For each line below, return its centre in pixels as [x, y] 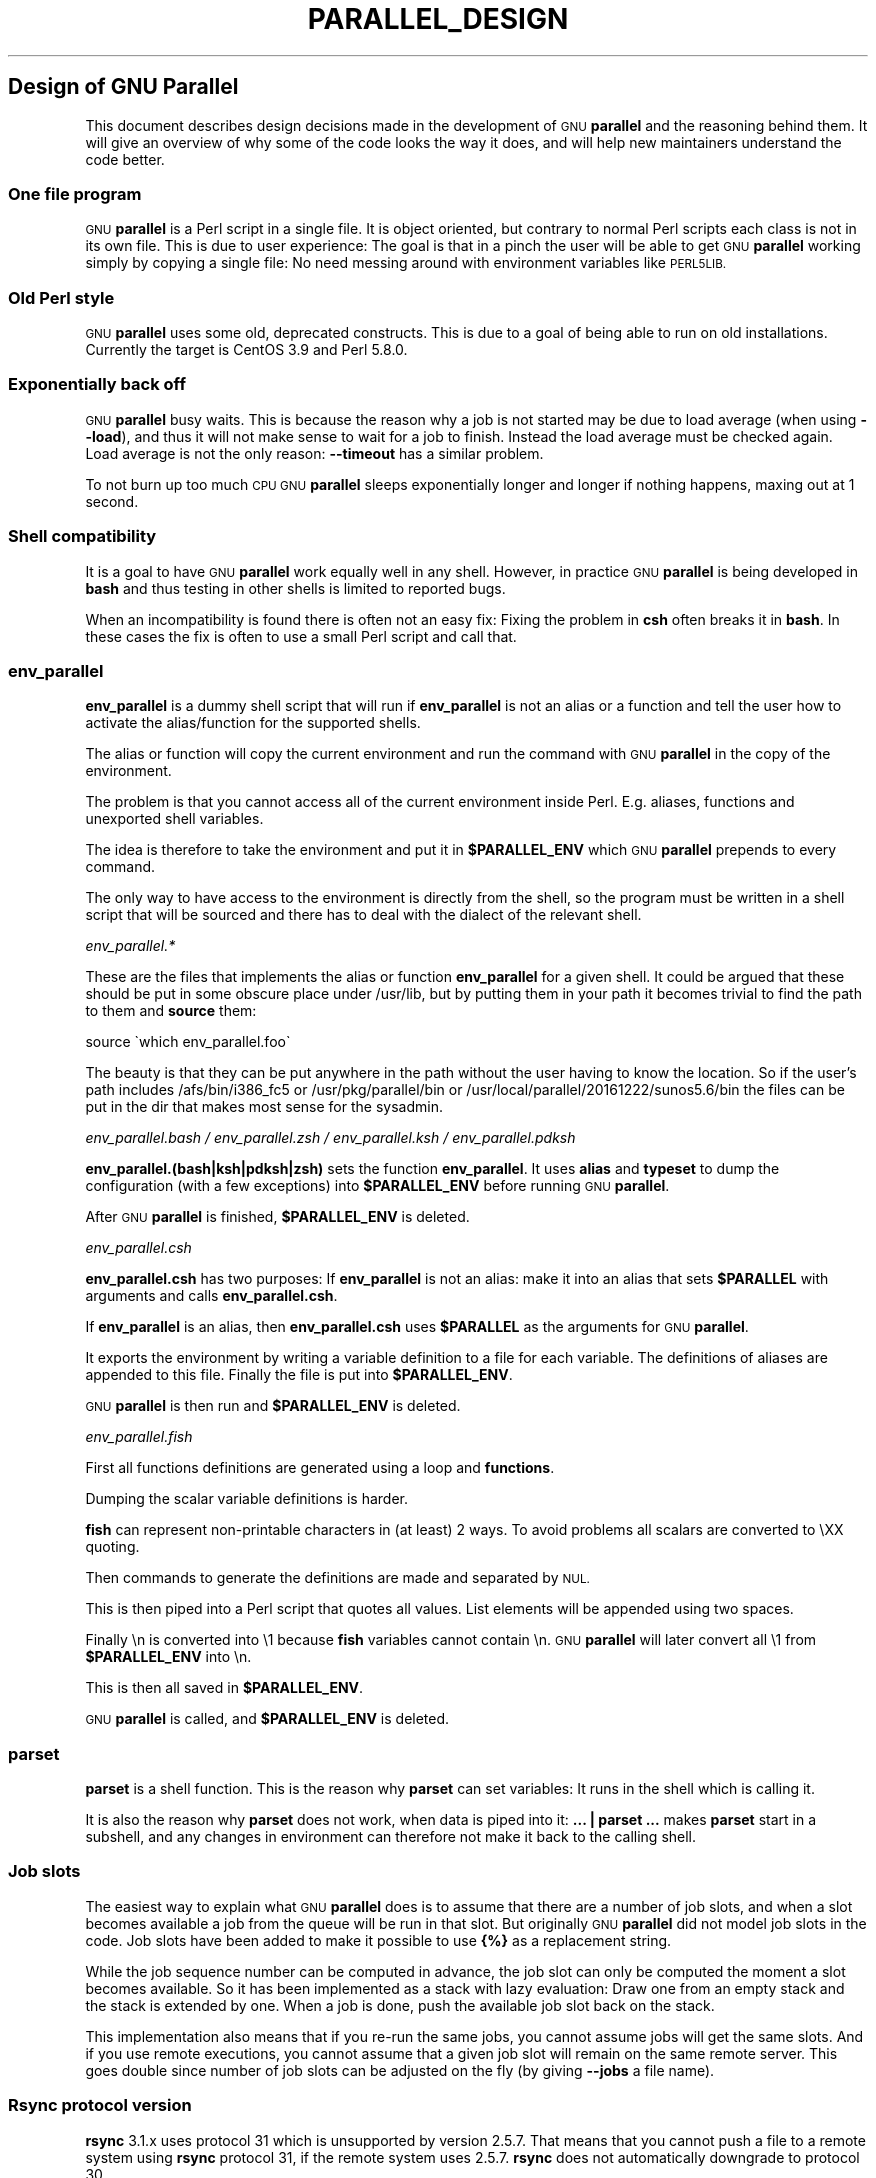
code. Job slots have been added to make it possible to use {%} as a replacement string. [378, 1940]
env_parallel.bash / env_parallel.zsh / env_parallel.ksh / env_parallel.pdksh [330, 1138]
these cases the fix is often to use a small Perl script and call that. [301, 636]
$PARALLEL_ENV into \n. [168, 1657]
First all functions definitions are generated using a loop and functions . [320, 1468]
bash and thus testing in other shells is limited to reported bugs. [295, 588]
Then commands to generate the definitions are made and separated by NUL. [337, 1578]
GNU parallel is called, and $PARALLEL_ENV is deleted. [267, 1719]
